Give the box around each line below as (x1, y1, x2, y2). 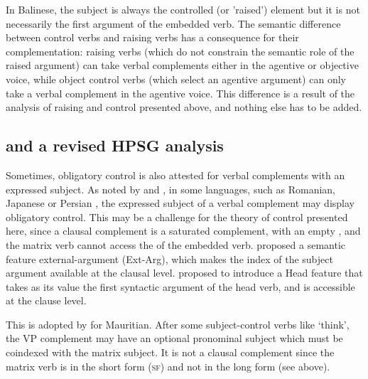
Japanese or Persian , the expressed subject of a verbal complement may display (6, 196, 355, 210)
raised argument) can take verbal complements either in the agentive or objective (6, 58, 359, 73)
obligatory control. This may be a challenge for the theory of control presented (6, 209, 348, 224)
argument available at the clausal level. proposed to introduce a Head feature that (6, 265, 363, 280)
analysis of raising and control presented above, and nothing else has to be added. (6, 100, 362, 114)
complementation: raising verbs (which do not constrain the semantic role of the (6, 43, 355, 58)
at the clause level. (6, 293, 87, 308)
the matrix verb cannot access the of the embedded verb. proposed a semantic (6, 237, 345, 252)
